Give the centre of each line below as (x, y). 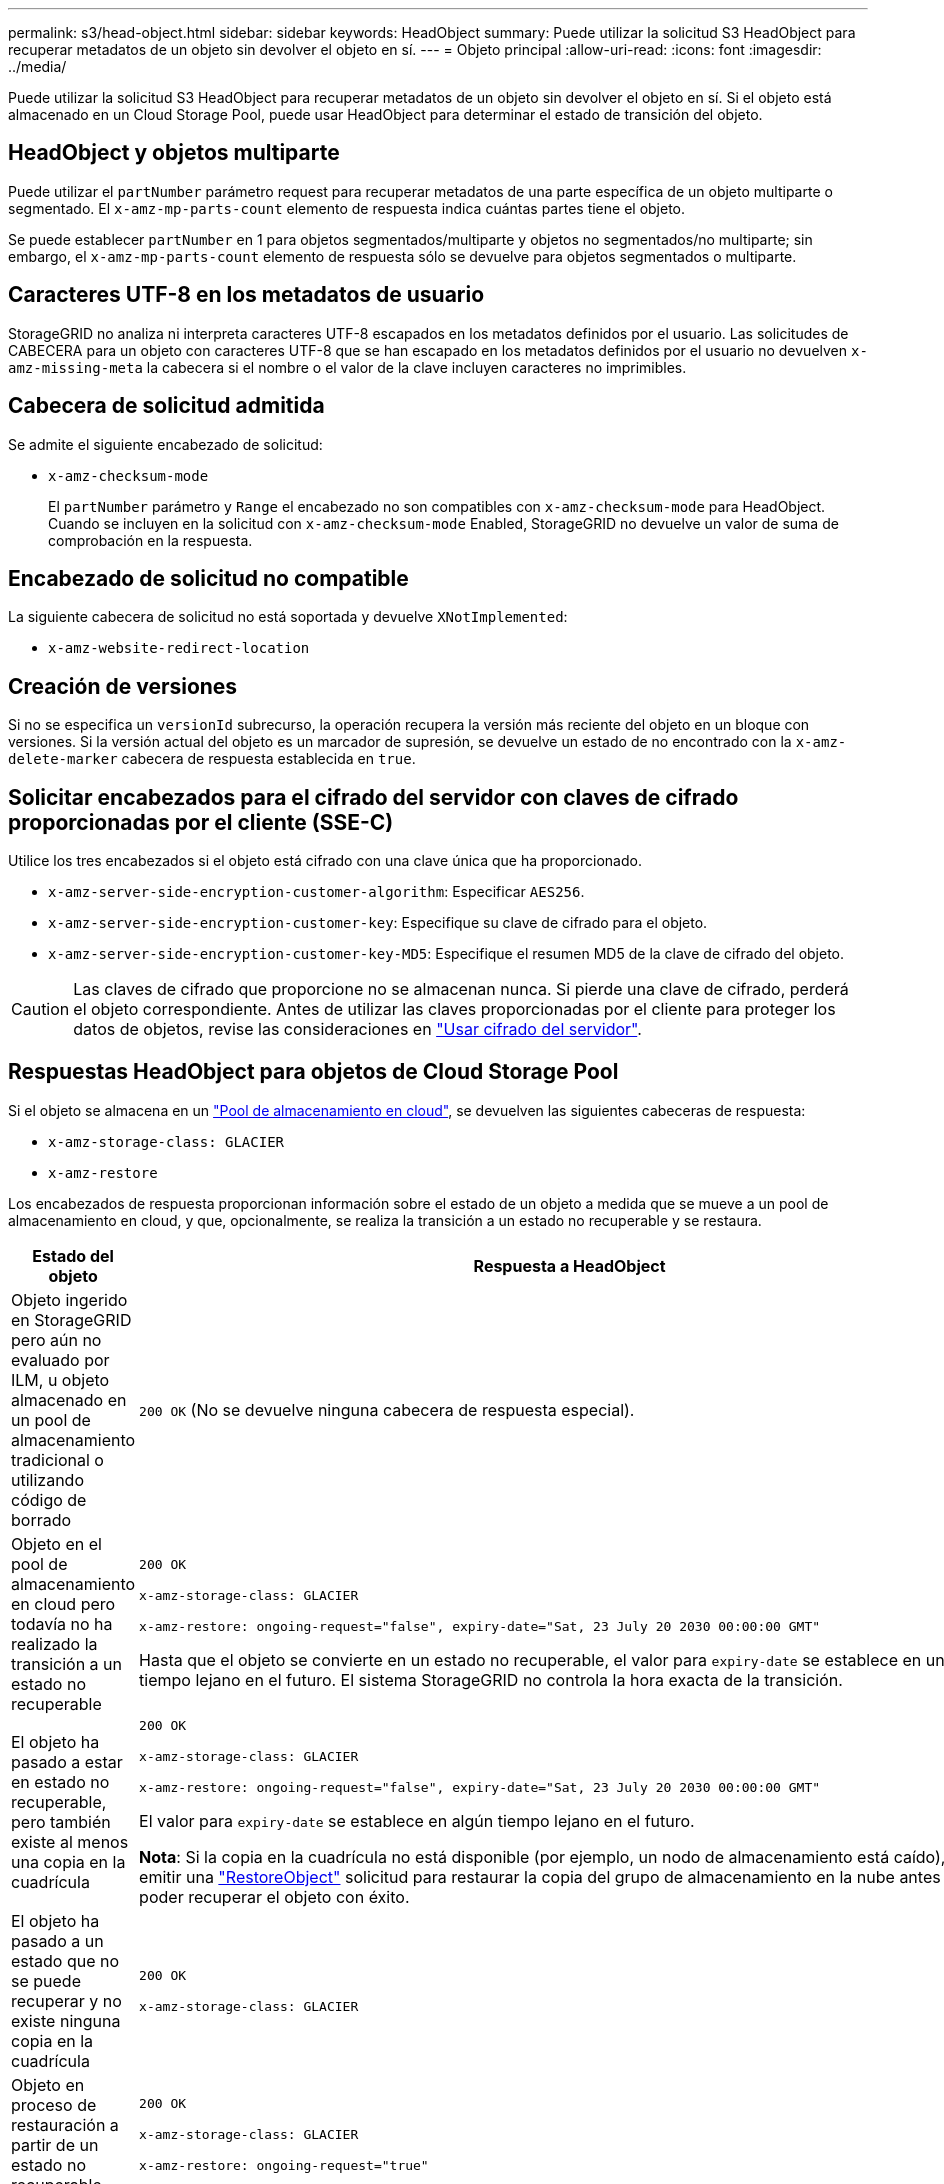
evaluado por (60, 1359)
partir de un (55, 2144)
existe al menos (70, 1842)
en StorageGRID (71, 1319)
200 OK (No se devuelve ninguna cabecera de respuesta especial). (387, 1409)
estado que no (65, 1960)
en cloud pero (63, 1603)
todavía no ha (62, 1623)
